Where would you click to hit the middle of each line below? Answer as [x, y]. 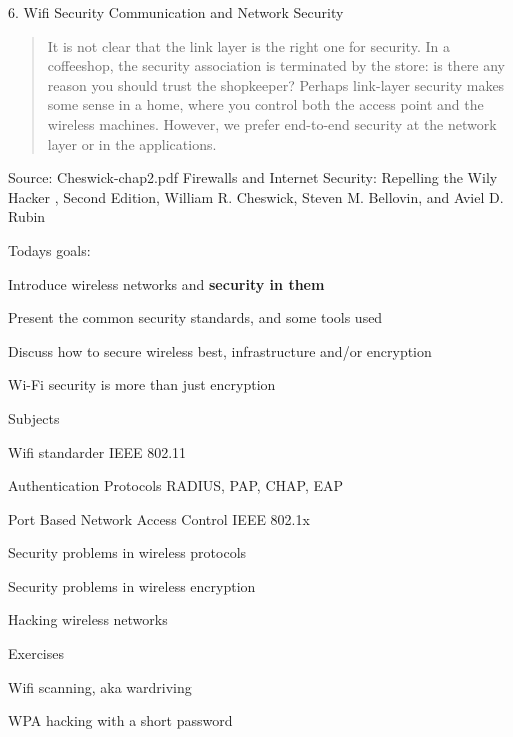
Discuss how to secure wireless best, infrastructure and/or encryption [220, 350]
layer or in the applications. [132, 143]
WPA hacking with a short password [120, 720]
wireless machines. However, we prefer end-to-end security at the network [272, 123]
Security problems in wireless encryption [132, 585]
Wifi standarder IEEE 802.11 [97, 451]
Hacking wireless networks [88, 619]
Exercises [36, 653]
